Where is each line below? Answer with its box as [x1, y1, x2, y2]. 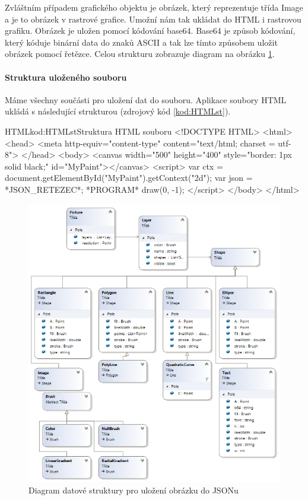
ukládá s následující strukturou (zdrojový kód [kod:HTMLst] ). [5, 105, 231, 117]
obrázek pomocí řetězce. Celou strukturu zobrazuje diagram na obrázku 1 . [5, 47, 275, 60]
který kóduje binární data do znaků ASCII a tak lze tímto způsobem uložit [5, 36, 278, 48]
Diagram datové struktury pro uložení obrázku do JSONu [28, 484, 239, 496]
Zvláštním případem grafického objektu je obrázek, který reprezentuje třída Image [5, 1, 303, 13]
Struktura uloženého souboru [5, 71, 127, 83]
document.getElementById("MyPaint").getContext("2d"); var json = [5, 171, 253, 184]
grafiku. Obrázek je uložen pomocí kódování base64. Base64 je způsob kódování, [5, 24, 296, 37]
